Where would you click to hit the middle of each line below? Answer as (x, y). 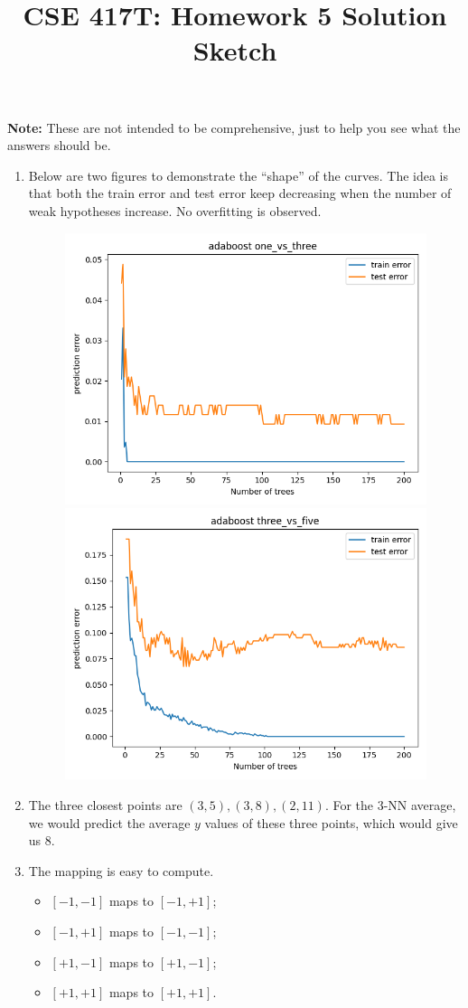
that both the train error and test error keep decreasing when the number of (240, 193)
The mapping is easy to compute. (121, 870)
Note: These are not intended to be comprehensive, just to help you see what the (234, 127)
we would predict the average (109, 822)
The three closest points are (105, 805)
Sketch (235, 50)
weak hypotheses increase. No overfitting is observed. (175, 210)
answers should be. (59, 145)
